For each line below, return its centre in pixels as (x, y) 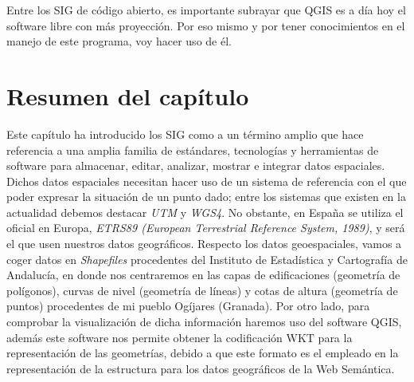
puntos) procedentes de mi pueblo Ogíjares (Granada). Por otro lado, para (188, 306)
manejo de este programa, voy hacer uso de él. (119, 41)
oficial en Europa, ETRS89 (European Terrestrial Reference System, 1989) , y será (206, 228)
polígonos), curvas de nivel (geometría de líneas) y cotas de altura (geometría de (202, 290)
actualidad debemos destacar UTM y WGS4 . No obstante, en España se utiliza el (205, 212)
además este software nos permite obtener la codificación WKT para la (180, 337)
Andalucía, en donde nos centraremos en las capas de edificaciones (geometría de (203, 275)
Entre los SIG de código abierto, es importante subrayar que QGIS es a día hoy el (206, 10)
